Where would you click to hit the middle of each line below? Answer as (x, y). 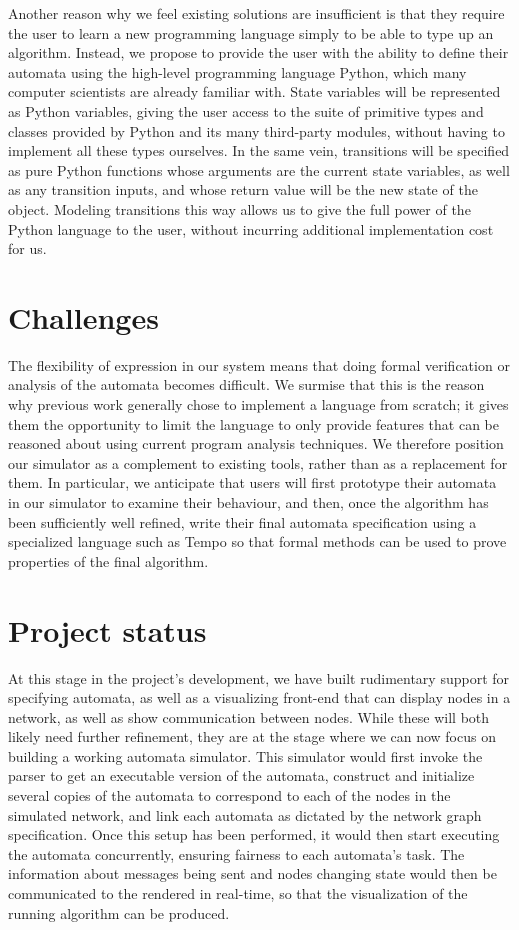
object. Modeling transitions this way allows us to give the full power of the (239, 208)
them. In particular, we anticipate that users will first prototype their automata (252, 482)
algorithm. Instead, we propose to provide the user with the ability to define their (258, 52)
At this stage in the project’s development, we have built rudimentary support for (259, 677)
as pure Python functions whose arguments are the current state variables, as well (259, 169)
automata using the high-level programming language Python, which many (237, 71)
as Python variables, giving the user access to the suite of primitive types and (246, 110)
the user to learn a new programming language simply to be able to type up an (251, 32)
